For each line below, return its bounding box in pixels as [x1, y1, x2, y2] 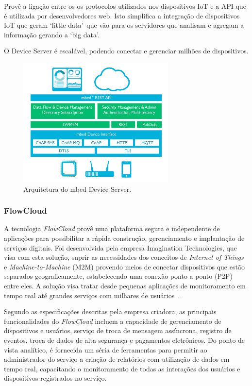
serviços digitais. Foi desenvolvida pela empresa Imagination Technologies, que [4, 242, 237, 252]
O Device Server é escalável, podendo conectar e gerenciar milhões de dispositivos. [4, 46, 249, 56]
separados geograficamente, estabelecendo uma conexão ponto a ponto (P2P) [4, 271, 233, 281]
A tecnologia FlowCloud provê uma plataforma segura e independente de [4, 223, 220, 234]
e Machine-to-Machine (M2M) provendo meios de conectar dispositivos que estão [4, 261, 245, 271]
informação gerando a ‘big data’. [4, 29, 100, 39]
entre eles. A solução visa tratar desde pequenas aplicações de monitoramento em [4, 281, 246, 290]
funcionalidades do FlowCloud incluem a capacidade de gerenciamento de [4, 316, 221, 326]
